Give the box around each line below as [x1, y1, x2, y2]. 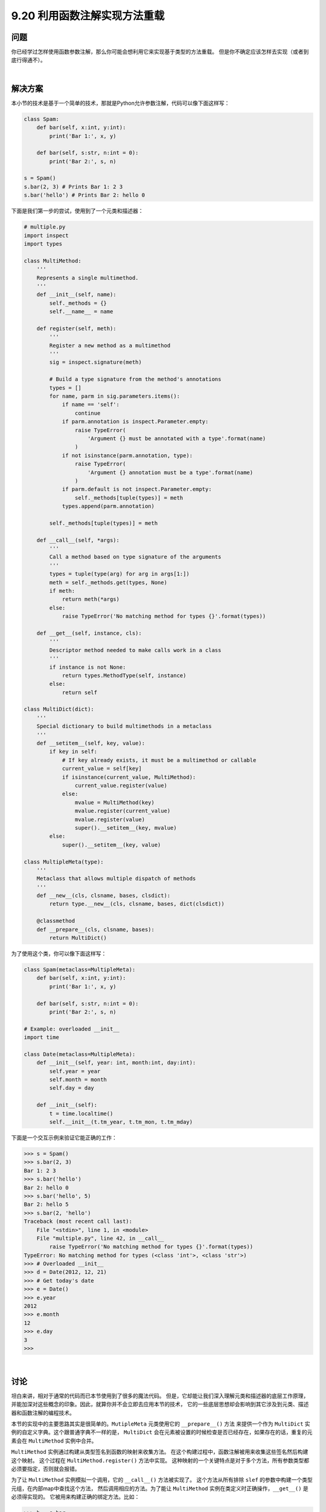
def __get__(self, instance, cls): [36, 630, 142, 636]
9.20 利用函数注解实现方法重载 [11, 9, 165, 22]
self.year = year [49, 1067, 101, 1075]
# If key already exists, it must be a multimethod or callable [62, 757, 257, 763]
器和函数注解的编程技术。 [11, 1409, 75, 1416]
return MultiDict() [49, 934, 107, 942]
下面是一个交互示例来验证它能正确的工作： [11, 1134, 117, 1141]
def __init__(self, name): [36, 291, 117, 298]
